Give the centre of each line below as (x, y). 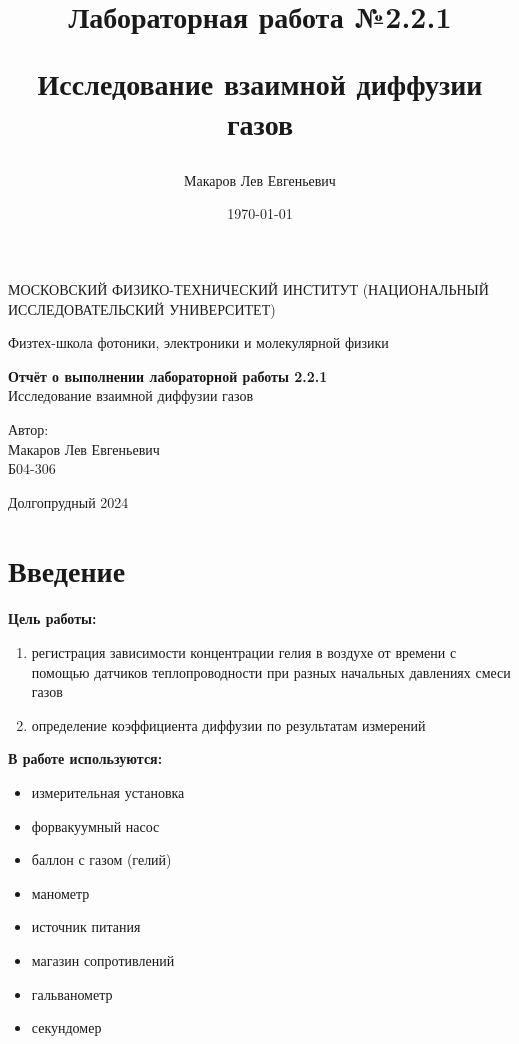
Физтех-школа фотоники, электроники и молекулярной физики (198, 342)
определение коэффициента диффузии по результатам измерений (228, 724)
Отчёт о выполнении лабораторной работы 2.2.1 (168, 375)
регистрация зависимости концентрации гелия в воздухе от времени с (244, 652)
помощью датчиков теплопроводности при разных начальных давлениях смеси (271, 671)
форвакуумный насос (95, 825)
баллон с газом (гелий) (101, 859)
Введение (67, 570)
